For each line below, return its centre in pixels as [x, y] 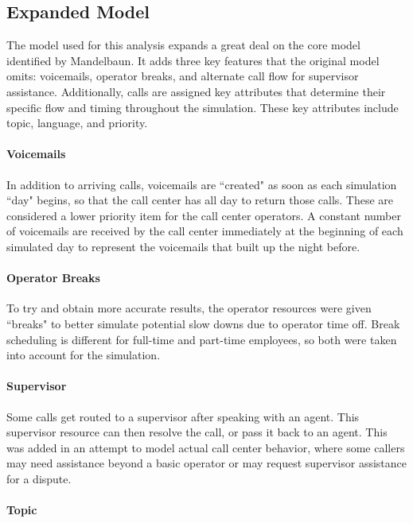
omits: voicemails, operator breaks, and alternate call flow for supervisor [183, 76]
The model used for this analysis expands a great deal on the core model [183, 45]
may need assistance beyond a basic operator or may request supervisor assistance [207, 463]
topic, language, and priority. [77, 123]
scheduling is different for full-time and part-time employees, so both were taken [202, 339]
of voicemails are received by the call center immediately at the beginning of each [205, 231]
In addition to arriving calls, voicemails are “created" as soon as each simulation [202, 184]
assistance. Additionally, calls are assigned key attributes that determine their [196, 91]
